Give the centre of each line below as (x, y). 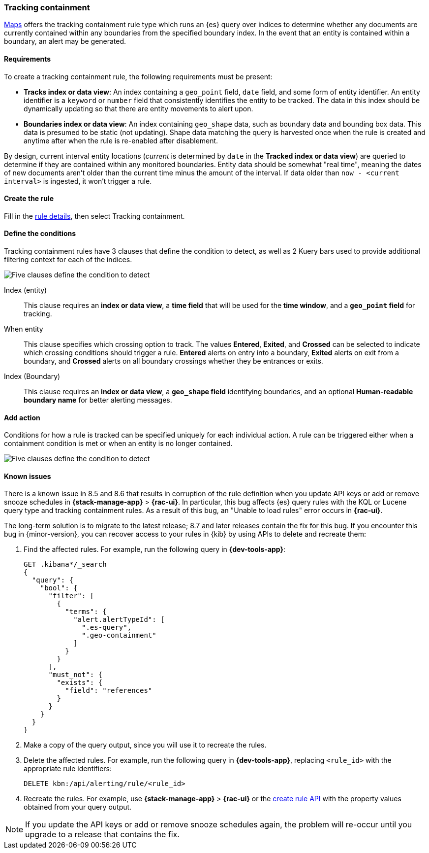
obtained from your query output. (78, 807)
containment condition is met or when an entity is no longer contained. (118, 444)
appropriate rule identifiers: (68, 769)
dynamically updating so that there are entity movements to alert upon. (138, 108)
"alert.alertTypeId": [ (119, 620)
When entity (24, 329)
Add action (22, 417)
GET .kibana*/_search (65, 564)
